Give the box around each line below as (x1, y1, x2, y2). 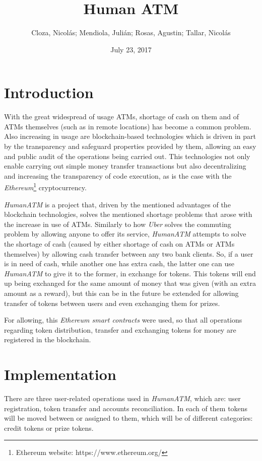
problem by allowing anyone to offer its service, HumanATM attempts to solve (4, 228, 246, 239)
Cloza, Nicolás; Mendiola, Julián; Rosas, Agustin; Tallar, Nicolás (31, 27, 231, 38)
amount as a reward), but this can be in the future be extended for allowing (4, 288, 239, 298)
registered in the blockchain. (4, 334, 91, 345)
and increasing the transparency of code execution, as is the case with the (4, 170, 232, 181)
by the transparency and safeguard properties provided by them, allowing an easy (4, 141, 256, 151)
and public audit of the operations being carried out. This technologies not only (4, 150, 250, 161)
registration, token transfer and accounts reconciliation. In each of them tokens (4, 403, 248, 413)
